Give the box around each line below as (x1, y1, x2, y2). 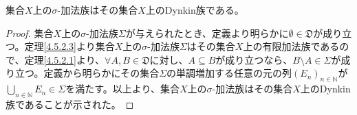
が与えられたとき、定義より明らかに (125, 25, 289, 40)
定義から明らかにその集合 (43, 66, 160, 80)
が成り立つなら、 (215, 52, 293, 66)
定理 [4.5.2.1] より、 (24, 52, 105, 66)
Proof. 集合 (6, 25, 54, 40)
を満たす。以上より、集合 (65, 81, 180, 96)
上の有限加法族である (243, 39, 340, 53)
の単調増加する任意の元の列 (166, 66, 292, 80)
